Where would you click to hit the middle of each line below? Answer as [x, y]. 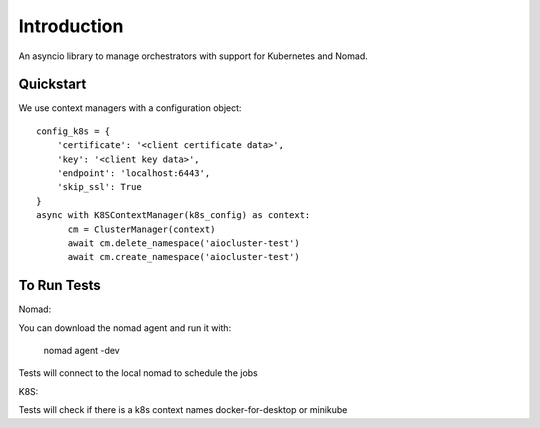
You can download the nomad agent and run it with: [125, 327]
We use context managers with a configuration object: [130, 108]
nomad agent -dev [81, 351]
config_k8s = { [73, 131]
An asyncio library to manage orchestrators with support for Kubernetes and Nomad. [193, 56]
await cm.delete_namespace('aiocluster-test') [183, 243]
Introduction [71, 26]
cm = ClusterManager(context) [141, 229]
